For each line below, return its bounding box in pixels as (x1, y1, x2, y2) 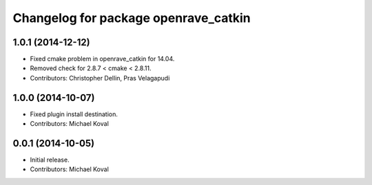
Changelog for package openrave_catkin (12, 10, 251, 25)
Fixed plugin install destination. (30, 110, 118, 118)
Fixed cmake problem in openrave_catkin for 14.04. (30, 55, 175, 63)
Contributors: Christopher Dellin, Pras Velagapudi (30, 74, 170, 82)
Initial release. (30, 155, 70, 164)
